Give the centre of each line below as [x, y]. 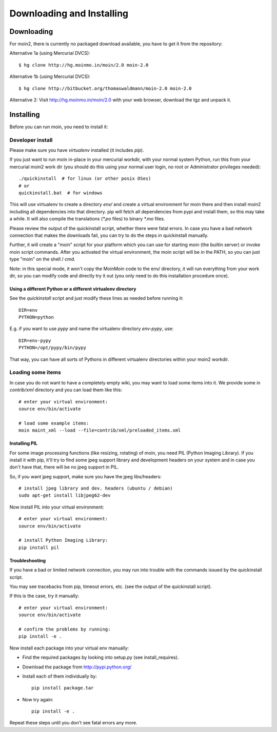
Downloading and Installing [69, 13]
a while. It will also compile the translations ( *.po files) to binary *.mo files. [87, 219]
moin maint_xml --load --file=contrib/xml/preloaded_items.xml [100, 430]
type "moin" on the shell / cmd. [42, 259]
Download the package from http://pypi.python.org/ [77, 667]
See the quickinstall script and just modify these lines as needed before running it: [96, 298]
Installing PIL [24, 443]
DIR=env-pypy [35, 340]
